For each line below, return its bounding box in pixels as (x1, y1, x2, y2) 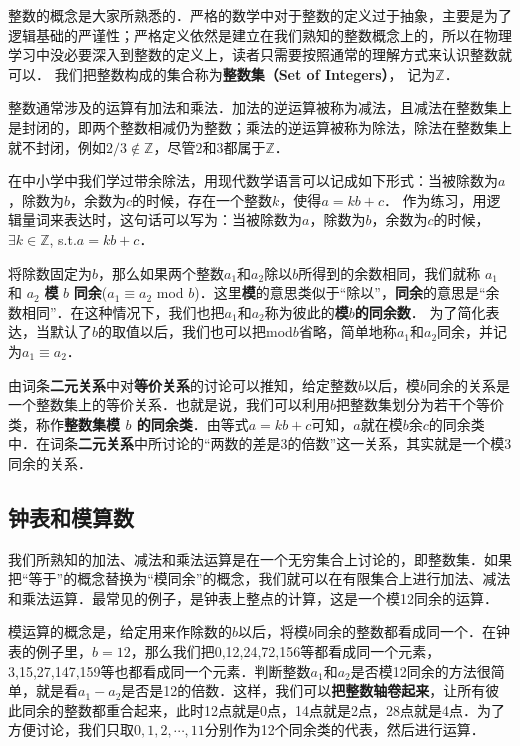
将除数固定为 (8, 262, 92, 283)
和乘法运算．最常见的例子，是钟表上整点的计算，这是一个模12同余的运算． (8, 587, 498, 608)
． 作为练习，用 (383, 189, 487, 210)
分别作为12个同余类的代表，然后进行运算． (204, 719, 485, 740)
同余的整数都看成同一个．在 (314, 621, 497, 642)
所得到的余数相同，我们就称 (298, 262, 481, 283)
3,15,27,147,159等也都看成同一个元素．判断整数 (8, 660, 311, 681)
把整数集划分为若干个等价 (336, 394, 505, 415)
